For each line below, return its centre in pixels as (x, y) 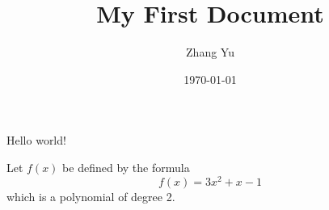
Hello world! (36, 140)
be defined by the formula (126, 167)
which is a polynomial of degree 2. (91, 196)
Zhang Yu (210, 52)
